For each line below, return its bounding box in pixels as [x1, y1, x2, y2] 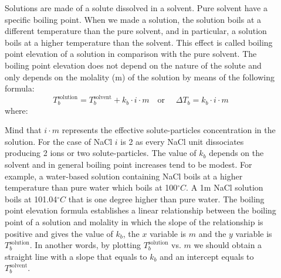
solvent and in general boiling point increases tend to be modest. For [5, 158, 252, 171]
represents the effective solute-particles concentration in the [62, 124, 276, 136]
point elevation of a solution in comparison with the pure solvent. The [5, 48, 257, 60]
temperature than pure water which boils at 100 [5, 181, 178, 194]
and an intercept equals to [160, 250, 254, 262]
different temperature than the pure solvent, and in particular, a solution [5, 25, 267, 37]
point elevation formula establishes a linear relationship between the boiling [5, 204, 276, 216]
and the [198, 227, 226, 239]
